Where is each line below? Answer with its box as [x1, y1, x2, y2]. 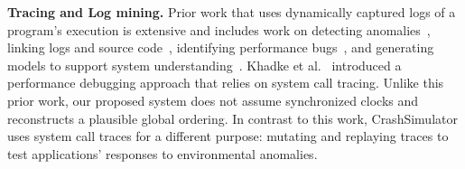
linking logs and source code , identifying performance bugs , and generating [7, 38, 434, 57]
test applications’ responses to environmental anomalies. [7, 144, 318, 163]
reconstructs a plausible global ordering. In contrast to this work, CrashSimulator [7, 108, 458, 127]
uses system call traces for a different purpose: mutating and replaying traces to [7, 127, 449, 146]
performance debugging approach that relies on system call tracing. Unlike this [7, 73, 444, 92]
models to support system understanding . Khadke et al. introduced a [7, 55, 402, 74]
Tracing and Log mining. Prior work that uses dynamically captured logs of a [7, 3, 456, 21]
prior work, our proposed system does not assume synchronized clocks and [7, 90, 419, 109]
